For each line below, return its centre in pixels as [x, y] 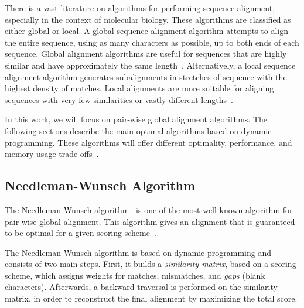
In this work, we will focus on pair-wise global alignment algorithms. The [136, 119]
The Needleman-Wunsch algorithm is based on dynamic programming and [138, 252]
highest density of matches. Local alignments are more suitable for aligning [139, 88]
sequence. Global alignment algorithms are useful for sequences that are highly [146, 54]
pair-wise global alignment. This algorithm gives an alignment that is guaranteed [150, 221]
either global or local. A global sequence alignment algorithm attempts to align [147, 31]
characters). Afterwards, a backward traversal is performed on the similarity [141, 287]
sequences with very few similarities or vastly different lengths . [119, 99]
